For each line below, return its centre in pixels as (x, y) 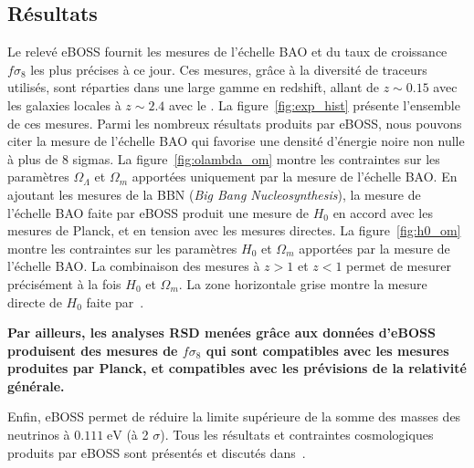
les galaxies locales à (64, 104)
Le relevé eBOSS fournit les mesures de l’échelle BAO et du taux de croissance (227, 52)
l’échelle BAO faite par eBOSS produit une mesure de (158, 212)
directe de (35, 302)
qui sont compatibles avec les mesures (327, 350)
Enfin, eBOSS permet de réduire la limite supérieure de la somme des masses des (234, 416)
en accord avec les (383, 212)
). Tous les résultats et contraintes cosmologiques (297, 435)
